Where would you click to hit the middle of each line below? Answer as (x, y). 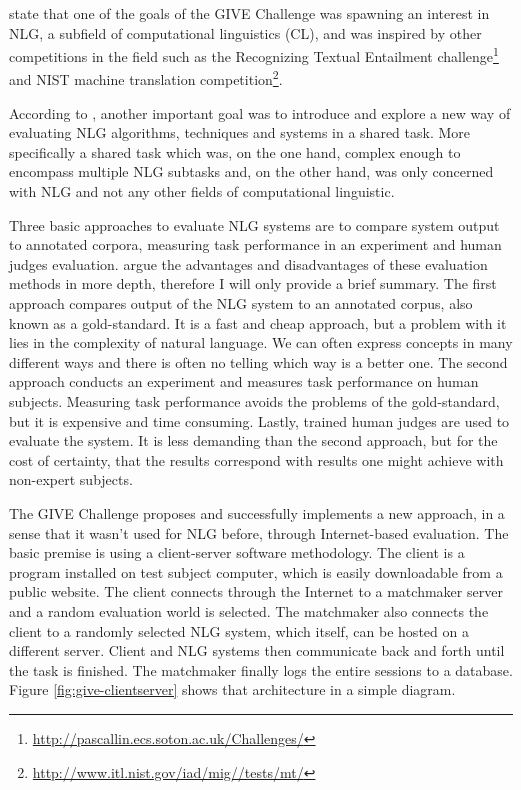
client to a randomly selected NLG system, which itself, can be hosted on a (239, 630)
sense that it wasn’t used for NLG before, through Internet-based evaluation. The (259, 532)
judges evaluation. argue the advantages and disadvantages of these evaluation (248, 263)
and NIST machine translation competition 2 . (146, 78)
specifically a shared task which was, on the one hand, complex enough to (235, 151)
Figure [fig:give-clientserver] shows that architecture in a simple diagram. (232, 689)
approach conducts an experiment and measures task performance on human (244, 381)
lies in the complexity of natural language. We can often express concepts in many (261, 342)
